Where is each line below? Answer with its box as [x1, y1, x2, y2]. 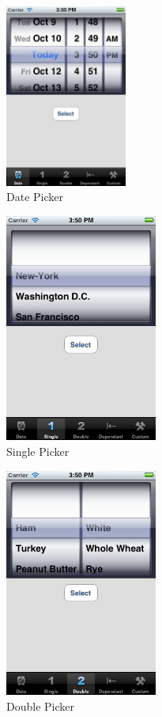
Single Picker [6, 442, 70, 459]
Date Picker [6, 188, 63, 205]
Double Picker [6, 697, 74, 714]
